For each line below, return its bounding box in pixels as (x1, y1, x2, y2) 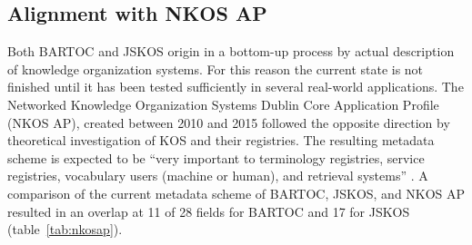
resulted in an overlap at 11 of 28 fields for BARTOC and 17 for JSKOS (7, 201, 410, 220)
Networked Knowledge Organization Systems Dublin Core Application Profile (7, 94, 439, 113)
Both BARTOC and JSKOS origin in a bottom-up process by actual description (7, 42, 455, 61)
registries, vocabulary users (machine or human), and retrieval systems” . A (7, 166, 428, 185)
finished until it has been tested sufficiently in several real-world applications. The (7, 77, 464, 96)
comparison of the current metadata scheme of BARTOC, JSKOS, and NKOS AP (7, 183, 466, 202)
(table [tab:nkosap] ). (7, 220, 123, 239)
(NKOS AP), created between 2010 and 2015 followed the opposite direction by (7, 113, 450, 132)
